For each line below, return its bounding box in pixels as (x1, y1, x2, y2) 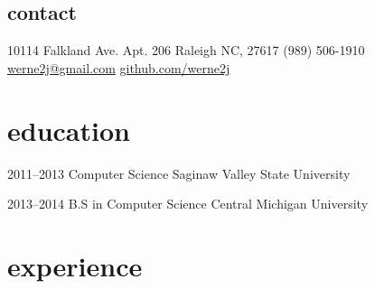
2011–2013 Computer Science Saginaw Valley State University (7, 163, 351, 182)
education (7, 111, 130, 148)
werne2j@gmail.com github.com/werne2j (7, 58, 230, 77)
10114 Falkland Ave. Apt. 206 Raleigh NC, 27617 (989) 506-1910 (7, 41, 365, 60)
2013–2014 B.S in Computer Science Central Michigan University (7, 194, 369, 213)
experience (7, 247, 143, 284)
